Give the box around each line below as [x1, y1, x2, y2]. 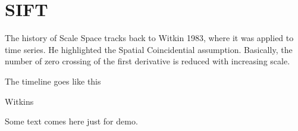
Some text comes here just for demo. [5, 115, 138, 127]
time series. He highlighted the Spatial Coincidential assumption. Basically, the [5, 43, 293, 55]
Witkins [5, 95, 34, 107]
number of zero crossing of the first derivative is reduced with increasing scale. [5, 55, 290, 67]
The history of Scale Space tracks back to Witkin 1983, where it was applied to [5, 32, 294, 44]
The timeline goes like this [5, 74, 101, 87]
